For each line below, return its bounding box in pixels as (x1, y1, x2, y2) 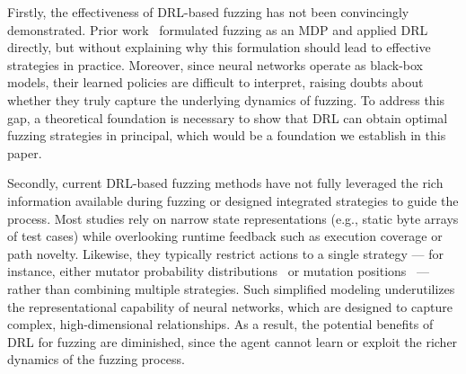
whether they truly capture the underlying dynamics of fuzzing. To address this (7, 90, 445, 109)
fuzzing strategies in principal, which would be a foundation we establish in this (7, 126, 446, 145)
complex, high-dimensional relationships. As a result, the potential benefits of (7, 315, 434, 334)
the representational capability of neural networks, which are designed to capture (7, 297, 453, 316)
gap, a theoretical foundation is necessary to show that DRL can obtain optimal (7, 108, 448, 127)
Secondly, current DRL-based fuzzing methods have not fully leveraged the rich (7, 174, 444, 192)
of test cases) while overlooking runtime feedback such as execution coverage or (7, 227, 443, 245)
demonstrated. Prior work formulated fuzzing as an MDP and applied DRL (7, 20, 428, 39)
